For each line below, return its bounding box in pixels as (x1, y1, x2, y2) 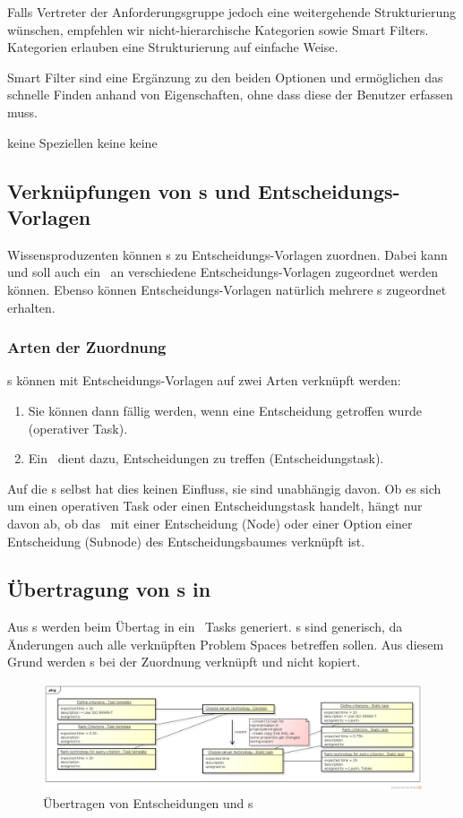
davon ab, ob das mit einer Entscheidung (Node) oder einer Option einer (7, 513, 413, 532)
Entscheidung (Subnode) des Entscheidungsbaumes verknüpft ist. (7, 531, 365, 550)
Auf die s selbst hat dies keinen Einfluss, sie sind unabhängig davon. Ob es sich (7, 478, 442, 497)
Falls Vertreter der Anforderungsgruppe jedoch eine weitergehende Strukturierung (7, 3, 456, 21)
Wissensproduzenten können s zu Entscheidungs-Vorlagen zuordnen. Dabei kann (7, 245, 448, 263)
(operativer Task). (28, 418, 128, 437)
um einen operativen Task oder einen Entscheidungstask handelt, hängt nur (7, 496, 423, 515)
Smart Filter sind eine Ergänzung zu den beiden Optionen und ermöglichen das (7, 67, 443, 86)
